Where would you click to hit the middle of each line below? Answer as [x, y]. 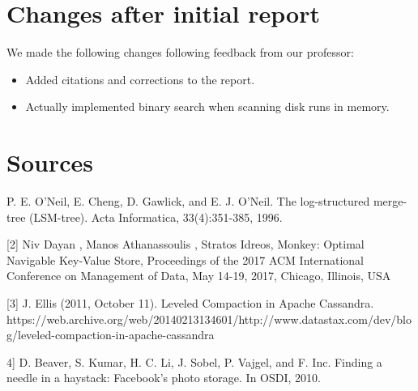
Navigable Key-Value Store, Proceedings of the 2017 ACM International [186, 259]
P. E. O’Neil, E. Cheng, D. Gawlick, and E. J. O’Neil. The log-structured [188, 201]
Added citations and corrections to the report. [140, 79]
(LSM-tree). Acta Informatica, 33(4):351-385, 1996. [156, 217]
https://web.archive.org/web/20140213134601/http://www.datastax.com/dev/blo [209, 319]
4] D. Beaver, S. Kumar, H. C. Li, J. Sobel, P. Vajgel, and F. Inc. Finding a [194, 361]
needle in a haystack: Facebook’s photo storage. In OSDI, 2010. [164, 378]
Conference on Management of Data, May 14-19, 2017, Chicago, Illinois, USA [199, 276]
